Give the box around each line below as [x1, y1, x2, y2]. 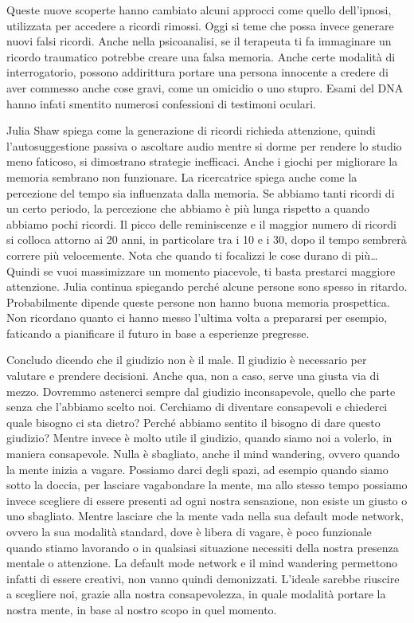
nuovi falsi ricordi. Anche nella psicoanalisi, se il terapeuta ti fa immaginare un [6, 33, 392, 49]
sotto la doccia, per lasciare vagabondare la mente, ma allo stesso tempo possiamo [6, 476, 408, 493]
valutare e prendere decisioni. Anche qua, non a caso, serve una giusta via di [6, 367, 380, 384]
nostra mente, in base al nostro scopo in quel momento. [6, 601, 277, 617]
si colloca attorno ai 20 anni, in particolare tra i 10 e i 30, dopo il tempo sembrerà [6, 231, 407, 248]
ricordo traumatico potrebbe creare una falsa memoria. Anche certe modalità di [6, 48, 396, 65]
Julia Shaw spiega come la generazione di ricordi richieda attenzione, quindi [6, 122, 376, 139]
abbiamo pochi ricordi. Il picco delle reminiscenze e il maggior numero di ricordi [6, 215, 396, 232]
